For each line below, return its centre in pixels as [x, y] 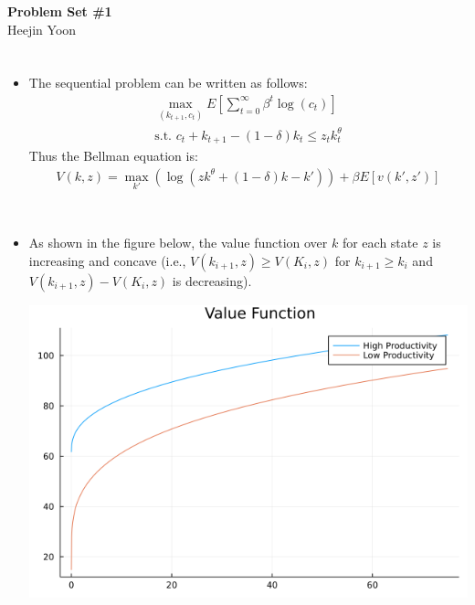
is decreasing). [212, 280]
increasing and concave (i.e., [107, 260]
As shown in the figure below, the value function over [178, 243]
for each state [380, 243]
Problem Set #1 [60, 11]
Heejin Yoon [42, 29]
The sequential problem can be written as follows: [168, 83]
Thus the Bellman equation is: [113, 156]
